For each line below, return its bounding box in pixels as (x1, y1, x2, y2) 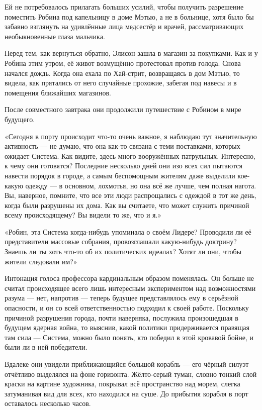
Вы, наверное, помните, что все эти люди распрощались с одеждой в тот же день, (5, 190, 256, 200)
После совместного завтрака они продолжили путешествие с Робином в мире (5, 104, 241, 115)
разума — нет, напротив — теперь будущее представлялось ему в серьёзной (5, 292, 238, 303)
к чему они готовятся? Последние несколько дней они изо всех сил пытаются (5, 160, 242, 171)
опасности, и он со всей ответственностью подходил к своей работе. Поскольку (5, 302, 249, 313)
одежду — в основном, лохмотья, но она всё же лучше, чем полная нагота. (25, 180, 256, 190)
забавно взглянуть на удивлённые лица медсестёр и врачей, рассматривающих (5, 21, 244, 32)
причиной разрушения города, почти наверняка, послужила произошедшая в (5, 312, 238, 323)
